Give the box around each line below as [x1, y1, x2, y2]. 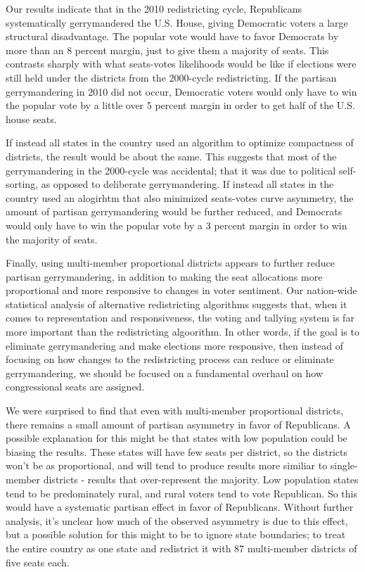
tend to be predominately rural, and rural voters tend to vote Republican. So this [6, 485, 357, 500]
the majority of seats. [6, 231, 98, 246]
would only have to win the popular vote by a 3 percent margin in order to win [6, 217, 347, 232]
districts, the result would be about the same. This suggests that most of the [6, 148, 337, 163]
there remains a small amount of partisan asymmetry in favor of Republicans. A [6, 417, 351, 431]
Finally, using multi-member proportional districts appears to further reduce [6, 255, 335, 270]
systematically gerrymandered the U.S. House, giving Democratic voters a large [6, 15, 348, 30]
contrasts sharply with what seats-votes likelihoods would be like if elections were [6, 56, 357, 71]
